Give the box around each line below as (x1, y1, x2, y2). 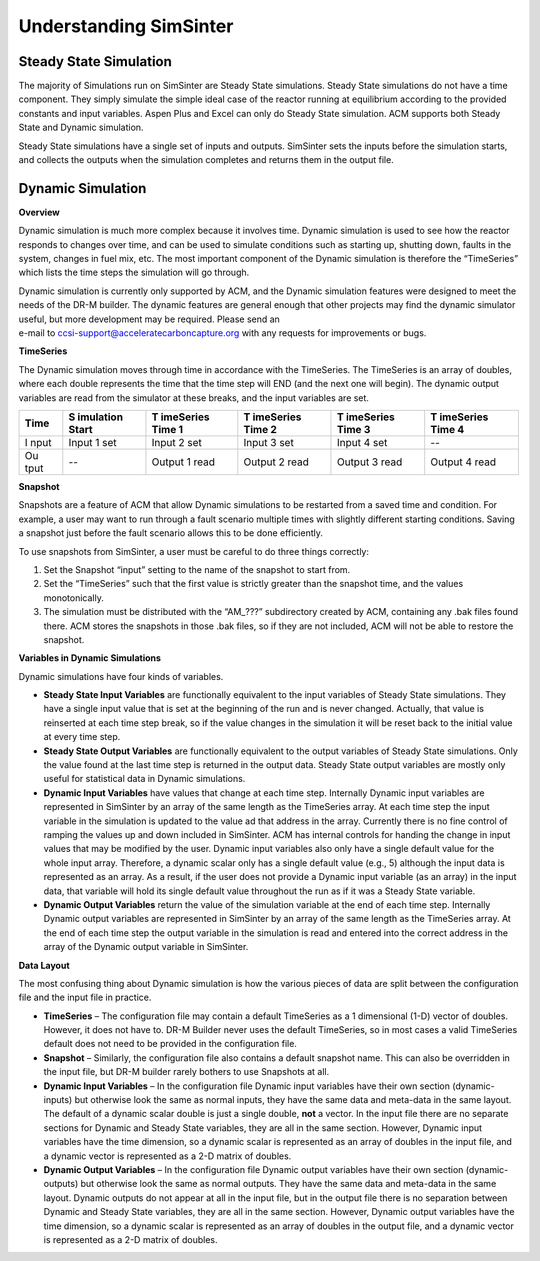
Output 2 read (243, 455, 309, 469)
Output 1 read (151, 455, 215, 469)
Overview (18, 206, 60, 218)
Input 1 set (68, 436, 117, 449)
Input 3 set (243, 436, 294, 449)
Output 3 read (336, 455, 403, 469)
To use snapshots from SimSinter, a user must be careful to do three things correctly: (18, 545, 370, 557)
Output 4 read (430, 455, 497, 469)
